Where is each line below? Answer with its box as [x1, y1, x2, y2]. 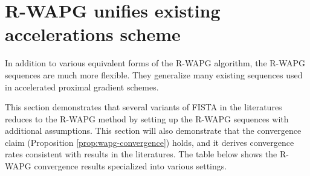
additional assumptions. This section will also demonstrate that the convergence [5, 124, 302, 137]
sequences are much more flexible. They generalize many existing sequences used [5, 68, 303, 81]
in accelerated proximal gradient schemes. [5, 80, 159, 93]
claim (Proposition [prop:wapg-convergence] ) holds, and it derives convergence [5, 136, 294, 148]
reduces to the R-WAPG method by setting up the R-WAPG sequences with [5, 112, 289, 125]
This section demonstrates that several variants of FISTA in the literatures [5, 101, 282, 113]
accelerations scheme [5, 22, 181, 46]
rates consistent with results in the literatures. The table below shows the [5, 148, 277, 160]
